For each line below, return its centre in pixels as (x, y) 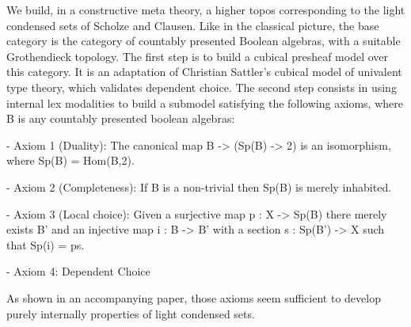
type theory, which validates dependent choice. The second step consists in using (202, 87)
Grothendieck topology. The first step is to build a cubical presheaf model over (198, 56)
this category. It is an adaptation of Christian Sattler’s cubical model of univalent (204, 72)
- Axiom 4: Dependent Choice (78, 271)
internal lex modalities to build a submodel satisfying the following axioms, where (205, 103)
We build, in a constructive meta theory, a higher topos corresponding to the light (206, 10)
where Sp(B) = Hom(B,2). (70, 160)
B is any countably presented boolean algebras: (121, 118)
